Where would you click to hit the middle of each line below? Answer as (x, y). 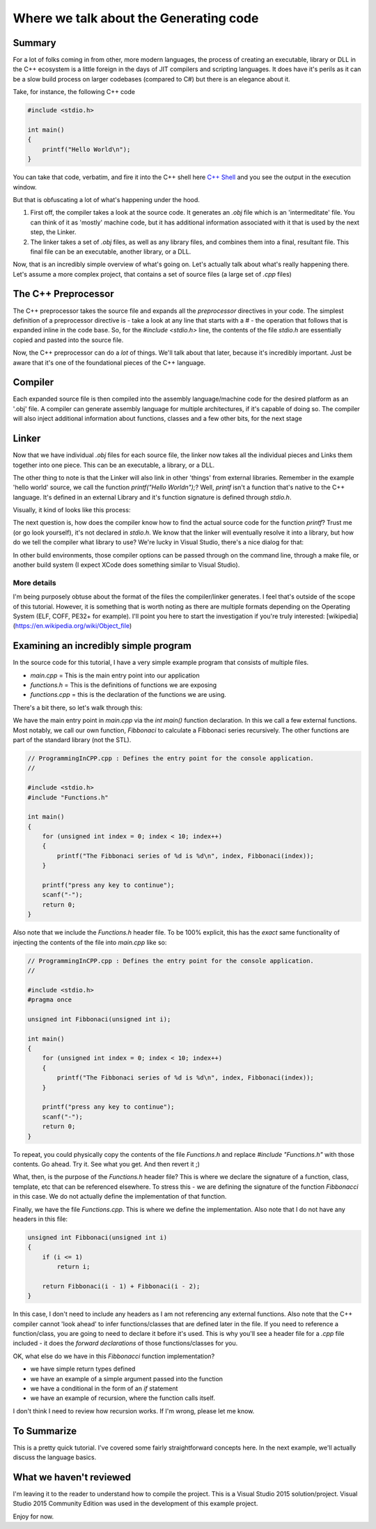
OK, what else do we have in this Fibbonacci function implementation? (114, 1356)
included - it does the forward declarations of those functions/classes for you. (125, 1343)
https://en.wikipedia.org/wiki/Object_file (72, 626)
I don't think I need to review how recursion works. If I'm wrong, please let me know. (134, 1411)
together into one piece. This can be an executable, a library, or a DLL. (114, 465)
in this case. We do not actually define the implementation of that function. (120, 1197)
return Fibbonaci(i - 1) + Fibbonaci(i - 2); (121, 1286)
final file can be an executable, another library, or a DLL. (111, 252)
